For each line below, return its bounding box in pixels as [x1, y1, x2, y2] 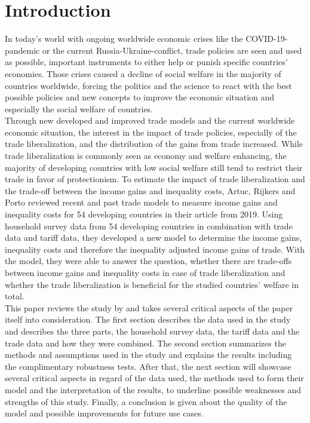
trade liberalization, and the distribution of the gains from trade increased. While [5, 137, 303, 150]
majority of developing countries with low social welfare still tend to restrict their [5, 161, 303, 173]
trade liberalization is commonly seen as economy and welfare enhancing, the [5, 149, 287, 162]
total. [5, 290, 24, 302]
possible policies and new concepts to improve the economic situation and [5, 91, 275, 103]
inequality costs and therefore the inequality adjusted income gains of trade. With [5, 243, 305, 255]
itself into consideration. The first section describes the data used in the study [5, 313, 291, 326]
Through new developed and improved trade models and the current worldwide [5, 114, 295, 127]
